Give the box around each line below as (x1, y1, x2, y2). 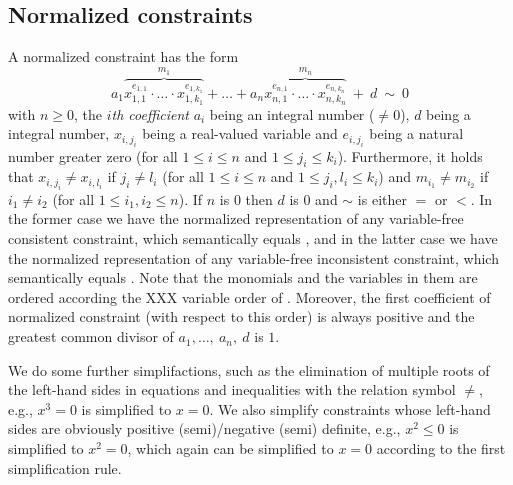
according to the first (376, 438, 506, 459)
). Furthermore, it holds (337, 145, 483, 166)
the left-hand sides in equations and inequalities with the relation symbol (8, 379, 456, 400)
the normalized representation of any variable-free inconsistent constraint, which (8, 247, 499, 268)
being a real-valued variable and (142, 123, 338, 144)
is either (357, 188, 407, 209)
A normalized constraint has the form (8, 46, 239, 67)
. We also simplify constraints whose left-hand (209, 398, 491, 419)
